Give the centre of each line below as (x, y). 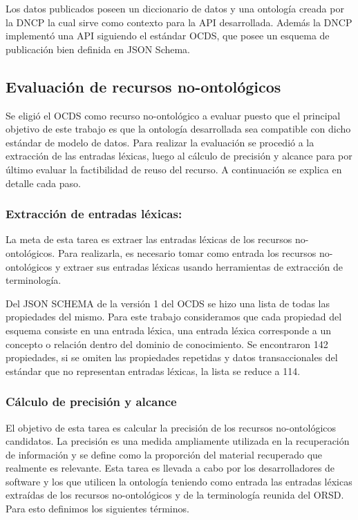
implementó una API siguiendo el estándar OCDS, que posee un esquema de (168, 36)
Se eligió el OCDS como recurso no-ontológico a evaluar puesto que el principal (173, 115)
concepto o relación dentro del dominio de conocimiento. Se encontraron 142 (167, 344)
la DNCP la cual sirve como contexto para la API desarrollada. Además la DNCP (179, 22)
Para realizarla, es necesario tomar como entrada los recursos (187, 252)
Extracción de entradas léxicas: (94, 214)
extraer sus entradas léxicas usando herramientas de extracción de (204, 266)
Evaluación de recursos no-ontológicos (143, 86)
